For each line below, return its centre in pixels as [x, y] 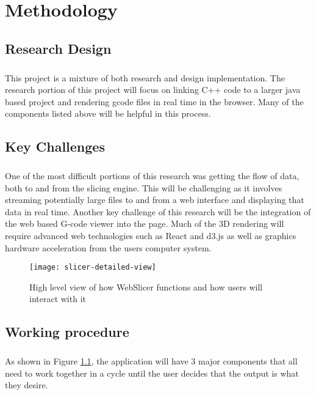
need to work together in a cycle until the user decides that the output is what [152, 373]
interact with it [58, 299]
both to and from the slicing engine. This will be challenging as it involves [144, 187]
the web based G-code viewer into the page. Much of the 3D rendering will [145, 223]
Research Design [58, 48]
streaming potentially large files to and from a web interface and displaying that [155, 200]
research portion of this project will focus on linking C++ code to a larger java [153, 90]
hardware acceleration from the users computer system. [108, 247]
